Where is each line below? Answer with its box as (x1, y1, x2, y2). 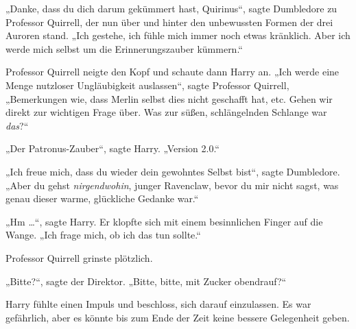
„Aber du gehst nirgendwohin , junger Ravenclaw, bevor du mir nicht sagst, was (5, 178, 339, 192)
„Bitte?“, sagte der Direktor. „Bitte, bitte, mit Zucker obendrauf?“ (5, 273, 287, 288)
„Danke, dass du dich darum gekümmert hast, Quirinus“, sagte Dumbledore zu (5, 1, 337, 15)
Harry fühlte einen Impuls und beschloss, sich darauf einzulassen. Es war (5, 297, 311, 311)
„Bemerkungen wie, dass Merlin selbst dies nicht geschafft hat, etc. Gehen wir (5, 91, 333, 106)
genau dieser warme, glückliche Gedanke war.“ (5, 191, 199, 206)
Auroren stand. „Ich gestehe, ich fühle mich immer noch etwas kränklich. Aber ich (5, 28, 351, 42)
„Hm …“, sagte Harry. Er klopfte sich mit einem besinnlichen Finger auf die (5, 214, 323, 228)
